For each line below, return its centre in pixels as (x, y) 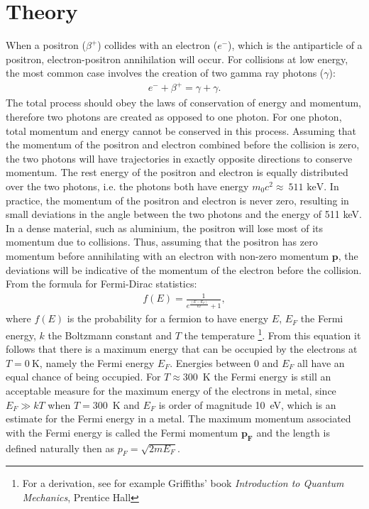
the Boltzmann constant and (110, 335)
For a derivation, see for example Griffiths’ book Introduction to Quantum (183, 483)
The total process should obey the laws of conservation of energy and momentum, (183, 103)
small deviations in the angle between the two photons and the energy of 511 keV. (184, 214)
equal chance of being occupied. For (83, 377)
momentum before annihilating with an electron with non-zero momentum (167, 255)
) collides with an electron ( (158, 45)
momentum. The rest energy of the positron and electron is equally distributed (177, 172)
